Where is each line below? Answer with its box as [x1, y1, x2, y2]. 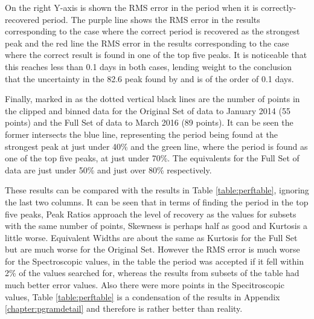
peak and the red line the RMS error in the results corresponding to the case [5, 36, 289, 49]
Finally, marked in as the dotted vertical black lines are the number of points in [5, 92, 300, 105]
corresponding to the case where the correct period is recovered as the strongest [5, 25, 300, 37]
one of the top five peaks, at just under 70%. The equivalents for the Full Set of [5, 152, 300, 164]
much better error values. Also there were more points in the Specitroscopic [5, 279, 284, 291]
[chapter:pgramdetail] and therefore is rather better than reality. [5, 302, 243, 315]
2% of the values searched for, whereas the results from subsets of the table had [5, 266, 300, 279]
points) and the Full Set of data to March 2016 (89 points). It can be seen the [5, 116, 293, 129]
